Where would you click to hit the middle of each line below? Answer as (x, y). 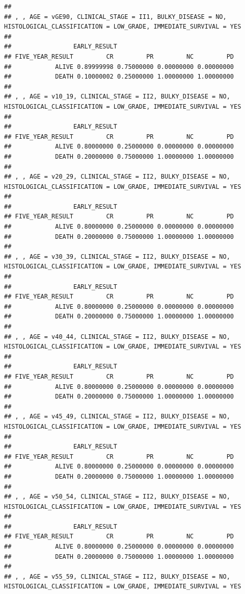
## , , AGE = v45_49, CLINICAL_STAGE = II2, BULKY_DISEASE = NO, (117, 417)
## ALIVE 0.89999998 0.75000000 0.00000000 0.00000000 (119, 67)
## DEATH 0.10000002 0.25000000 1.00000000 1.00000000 (119, 77)
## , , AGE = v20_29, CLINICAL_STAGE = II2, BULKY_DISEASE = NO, (117, 177)
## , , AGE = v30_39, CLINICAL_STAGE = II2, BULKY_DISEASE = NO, (117, 256)
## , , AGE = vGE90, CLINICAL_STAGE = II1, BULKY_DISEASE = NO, (115, 17)
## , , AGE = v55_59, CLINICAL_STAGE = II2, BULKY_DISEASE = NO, (117, 576)
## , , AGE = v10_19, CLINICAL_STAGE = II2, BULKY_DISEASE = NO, (117, 97)
